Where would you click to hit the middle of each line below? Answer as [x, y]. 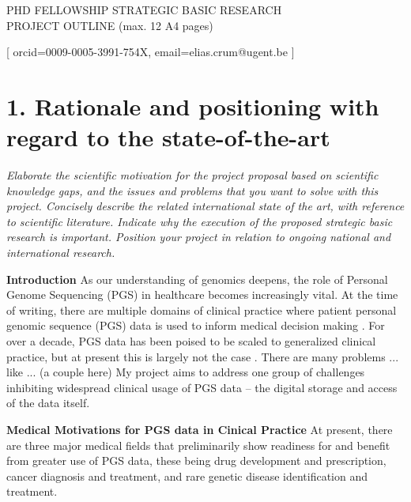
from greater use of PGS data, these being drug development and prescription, [196, 460]
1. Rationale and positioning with [193, 106]
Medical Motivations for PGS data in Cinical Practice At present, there [200, 429]
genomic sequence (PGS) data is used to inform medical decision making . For [196, 325]
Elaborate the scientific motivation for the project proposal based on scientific [192, 175]
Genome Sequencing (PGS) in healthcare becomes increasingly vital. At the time [202, 294]
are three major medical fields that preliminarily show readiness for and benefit [198, 445]
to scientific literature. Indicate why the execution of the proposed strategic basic [200, 221]
